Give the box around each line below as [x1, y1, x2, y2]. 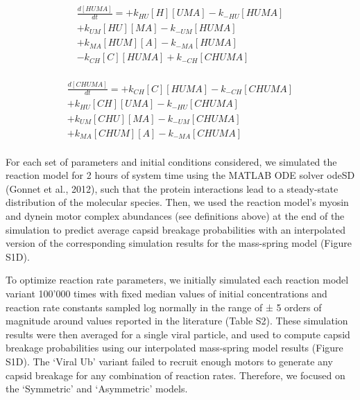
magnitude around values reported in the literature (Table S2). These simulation [6, 313, 348, 328]
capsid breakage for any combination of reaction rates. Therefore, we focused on [6, 367, 345, 382]
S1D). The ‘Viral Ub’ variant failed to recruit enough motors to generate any [6, 354, 333, 368]
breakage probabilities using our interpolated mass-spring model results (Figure [6, 340, 343, 355]
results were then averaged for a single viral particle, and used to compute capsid [6, 327, 350, 341]
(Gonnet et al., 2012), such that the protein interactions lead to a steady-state [6, 181, 338, 195]
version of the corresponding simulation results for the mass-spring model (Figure [6, 236, 352, 250]
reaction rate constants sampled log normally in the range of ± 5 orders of [6, 299, 322, 314]
